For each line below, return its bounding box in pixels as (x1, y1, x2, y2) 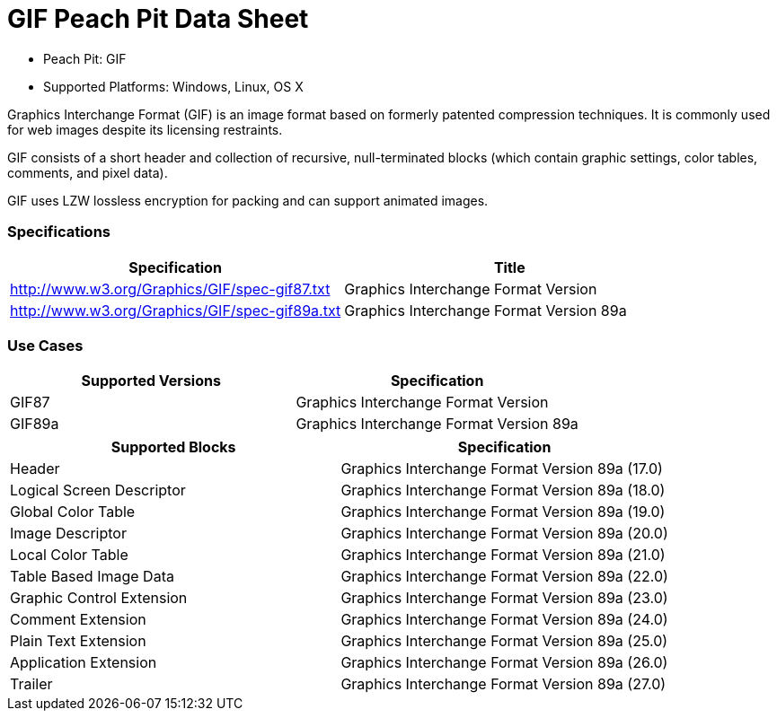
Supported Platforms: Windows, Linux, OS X (43, 78, 304, 94)
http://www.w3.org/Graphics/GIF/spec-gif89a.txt (10, 301, 341, 320)
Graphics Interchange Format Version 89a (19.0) (340, 503, 666, 521)
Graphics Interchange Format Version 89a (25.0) (340, 632, 668, 651)
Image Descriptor (10, 524, 127, 543)
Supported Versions (81, 372, 221, 390)
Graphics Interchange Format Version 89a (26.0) (340, 653, 668, 672)
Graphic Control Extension (10, 589, 188, 608)
